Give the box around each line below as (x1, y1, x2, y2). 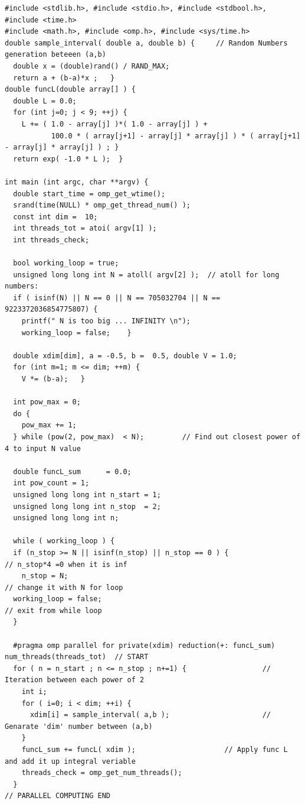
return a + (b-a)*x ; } (13, 73, 115, 82)
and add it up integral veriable (5, 757, 136, 766)
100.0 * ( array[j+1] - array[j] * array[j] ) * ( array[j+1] (51, 131, 301, 140)
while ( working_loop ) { (13, 537, 115, 546)
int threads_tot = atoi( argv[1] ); (13, 224, 157, 233)
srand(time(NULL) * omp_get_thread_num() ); (13, 201, 191, 210)
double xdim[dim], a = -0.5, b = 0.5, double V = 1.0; (13, 351, 237, 360)
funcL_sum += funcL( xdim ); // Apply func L (21, 745, 288, 754)
